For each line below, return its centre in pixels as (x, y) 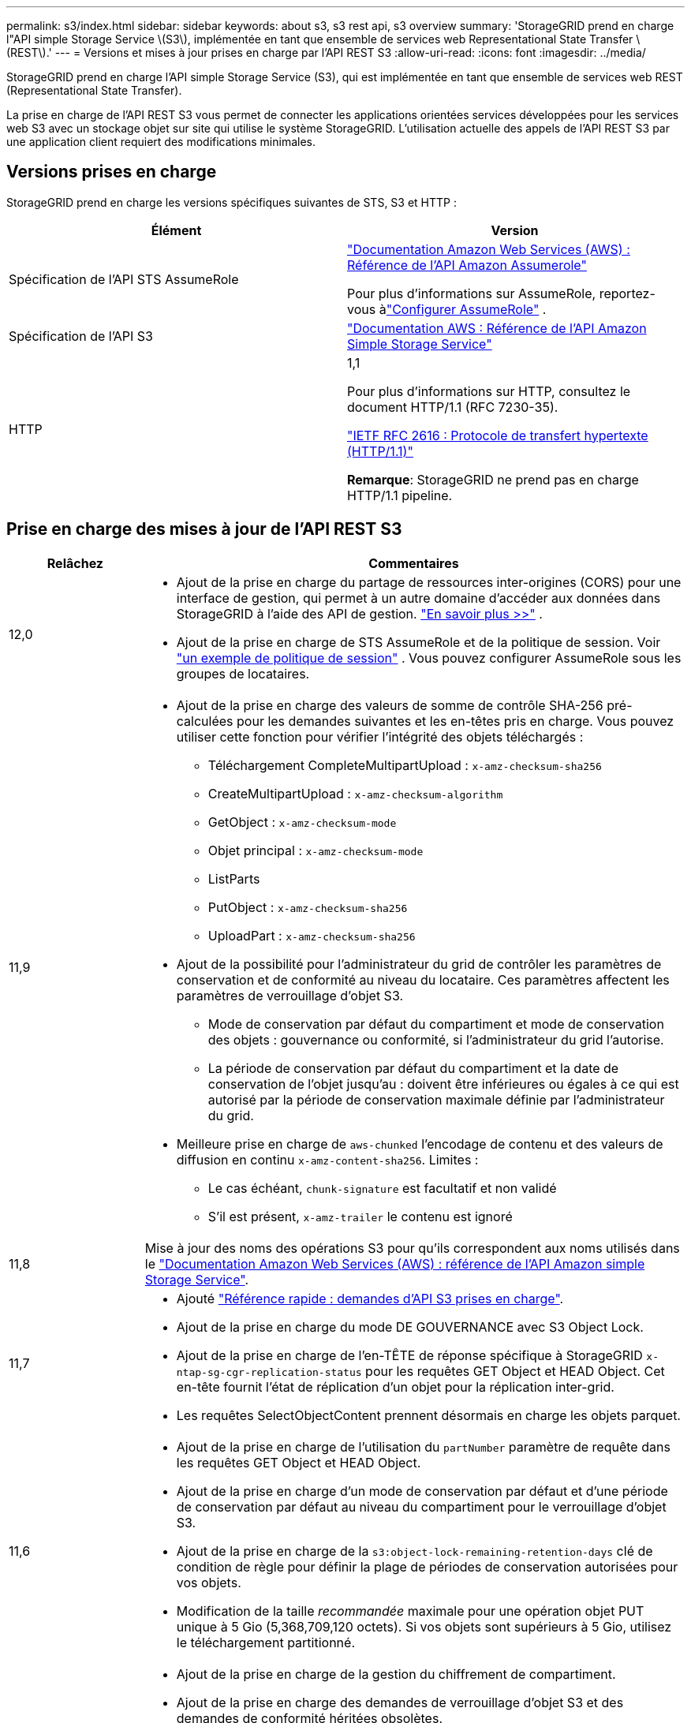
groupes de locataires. (243, 673)
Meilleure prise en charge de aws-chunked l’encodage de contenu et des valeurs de (420, 1144)
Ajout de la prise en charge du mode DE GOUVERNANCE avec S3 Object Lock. (410, 1327)
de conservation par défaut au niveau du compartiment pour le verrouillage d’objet (421, 1506)
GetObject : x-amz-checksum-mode (302, 822)
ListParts (234, 878)
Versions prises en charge (112, 172)
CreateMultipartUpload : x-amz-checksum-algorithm (355, 793)
